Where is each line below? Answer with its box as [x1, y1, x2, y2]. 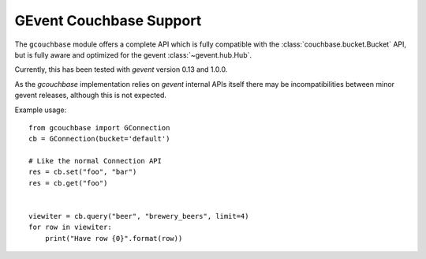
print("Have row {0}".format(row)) [44, 234, 183, 242]
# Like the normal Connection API [28, 156, 162, 166]
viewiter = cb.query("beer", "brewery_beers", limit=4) [28, 212, 249, 221]
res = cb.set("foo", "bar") [28, 167, 137, 177]
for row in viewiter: [28, 223, 112, 232]
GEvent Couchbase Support [14, 12, 202, 29]
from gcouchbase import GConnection [28, 123, 170, 132]
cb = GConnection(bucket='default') [28, 134, 170, 144]
